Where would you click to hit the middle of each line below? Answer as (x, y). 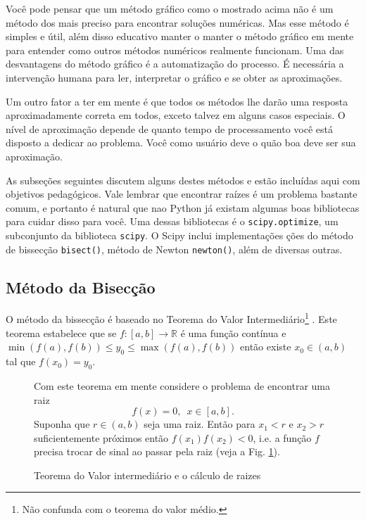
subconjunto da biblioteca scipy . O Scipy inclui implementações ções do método (179, 235)
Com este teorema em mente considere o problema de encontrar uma (182, 385)
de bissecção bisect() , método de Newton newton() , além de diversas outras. (174, 249)
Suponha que (62, 424)
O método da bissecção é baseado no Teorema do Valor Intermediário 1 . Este (171, 318)
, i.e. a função (282, 437)
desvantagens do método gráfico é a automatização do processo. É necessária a (175, 64)
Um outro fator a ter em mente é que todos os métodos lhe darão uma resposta (177, 101)
